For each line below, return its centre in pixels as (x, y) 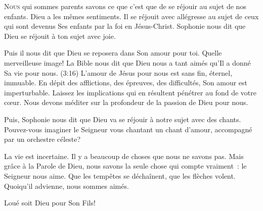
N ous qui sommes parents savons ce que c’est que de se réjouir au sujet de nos (125, 6)
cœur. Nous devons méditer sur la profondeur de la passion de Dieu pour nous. (126, 102)
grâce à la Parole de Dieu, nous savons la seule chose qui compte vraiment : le (125, 166)
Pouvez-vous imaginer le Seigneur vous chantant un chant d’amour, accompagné (128, 129)
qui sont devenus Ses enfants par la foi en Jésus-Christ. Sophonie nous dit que (125, 26)
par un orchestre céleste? (42, 139)
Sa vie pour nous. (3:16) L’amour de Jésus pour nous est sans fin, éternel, (118, 72)
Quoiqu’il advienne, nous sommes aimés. (67, 186)
